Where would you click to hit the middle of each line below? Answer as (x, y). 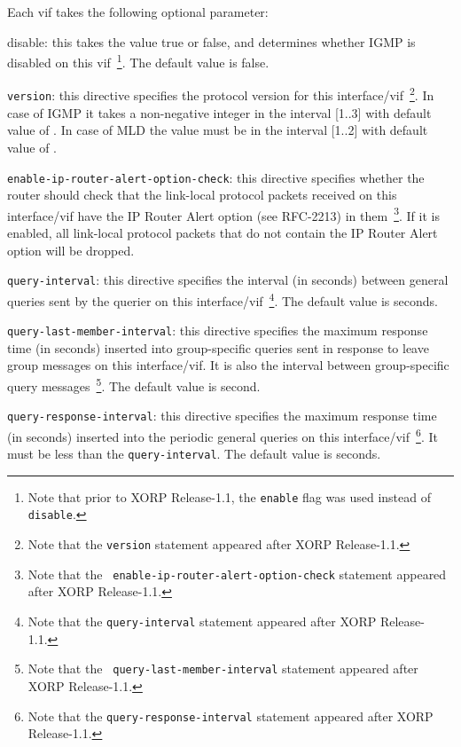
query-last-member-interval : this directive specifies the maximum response (218, 330)
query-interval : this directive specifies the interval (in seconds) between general (228, 280)
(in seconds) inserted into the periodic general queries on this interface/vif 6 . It (223, 435)
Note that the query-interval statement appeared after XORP (202, 621)
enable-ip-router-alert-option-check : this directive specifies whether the (216, 177)
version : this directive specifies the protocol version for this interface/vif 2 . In (221, 94)
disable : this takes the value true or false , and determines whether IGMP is (211, 41)
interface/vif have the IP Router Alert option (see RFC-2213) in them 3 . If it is (223, 214)
